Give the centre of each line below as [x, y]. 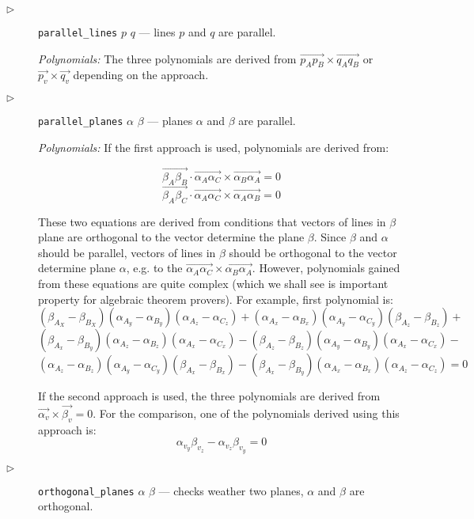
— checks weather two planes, [231, 490]
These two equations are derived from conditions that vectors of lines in [212, 221]
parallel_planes [81, 122]
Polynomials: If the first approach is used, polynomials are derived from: [214, 147]
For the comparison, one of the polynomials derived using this [249, 413]
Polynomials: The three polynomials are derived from [167, 58]
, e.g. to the [154, 268]
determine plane [77, 268]
